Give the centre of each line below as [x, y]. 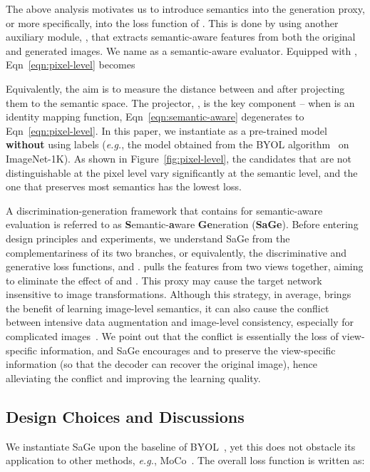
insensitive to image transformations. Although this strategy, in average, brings [179, 294]
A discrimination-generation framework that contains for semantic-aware [164, 210]
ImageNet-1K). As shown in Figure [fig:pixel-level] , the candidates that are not [179, 158]
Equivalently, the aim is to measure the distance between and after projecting [175, 88]
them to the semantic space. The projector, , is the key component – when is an [180, 102]
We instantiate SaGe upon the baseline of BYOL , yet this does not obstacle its [181, 446]
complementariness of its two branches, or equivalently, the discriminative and [176, 252]
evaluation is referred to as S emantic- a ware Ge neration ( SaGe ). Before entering [182, 224]
